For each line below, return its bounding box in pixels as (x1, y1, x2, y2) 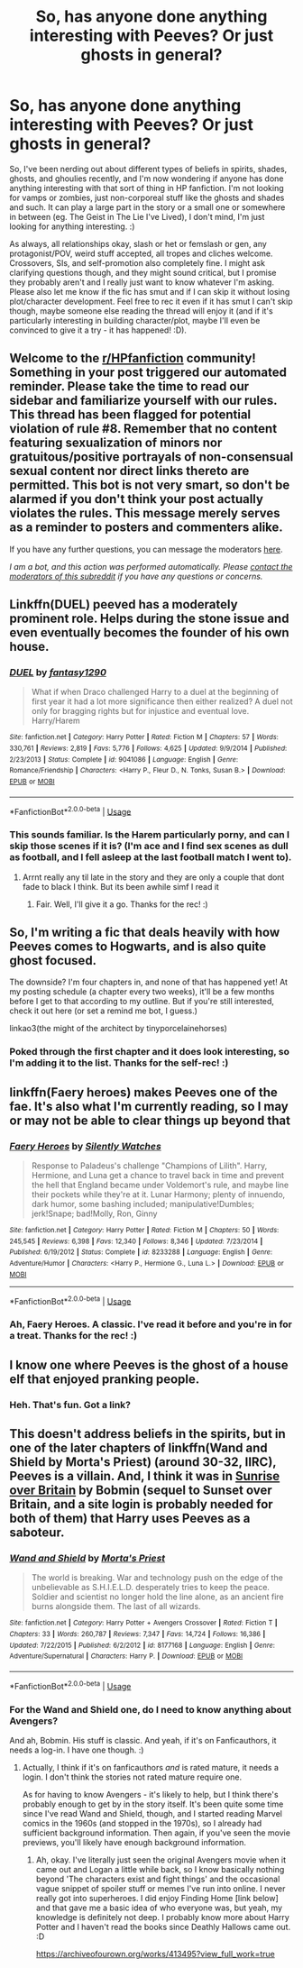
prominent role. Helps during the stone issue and (9, 611, 289, 627)
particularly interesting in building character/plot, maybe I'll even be (9, 315, 261, 325)
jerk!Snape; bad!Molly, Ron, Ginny (31, 1208, 158, 1219)
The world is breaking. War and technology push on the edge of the (31, 1572, 284, 1583)
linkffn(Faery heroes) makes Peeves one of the (9, 1085, 278, 1100)
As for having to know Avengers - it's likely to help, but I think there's (22, 1789, 279, 1799)
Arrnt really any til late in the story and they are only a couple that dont (22, 872, 285, 883)
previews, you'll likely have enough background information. (22, 1836, 246, 1847)
